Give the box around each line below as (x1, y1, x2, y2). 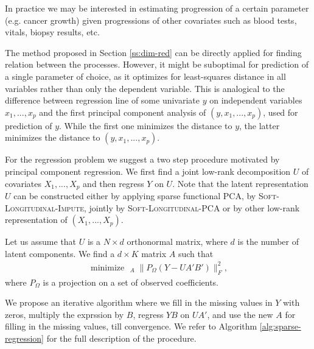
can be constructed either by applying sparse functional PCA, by (13, 189, 256, 202)
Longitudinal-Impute (5, 201, 84, 214)
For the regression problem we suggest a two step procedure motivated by (5, 153, 280, 166)
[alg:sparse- (259, 320, 301, 333)
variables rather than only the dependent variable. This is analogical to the (5, 82, 285, 94)
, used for (263, 105, 298, 118)
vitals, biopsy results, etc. (5, 26, 100, 38)
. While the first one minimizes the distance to (59, 119, 232, 132)
